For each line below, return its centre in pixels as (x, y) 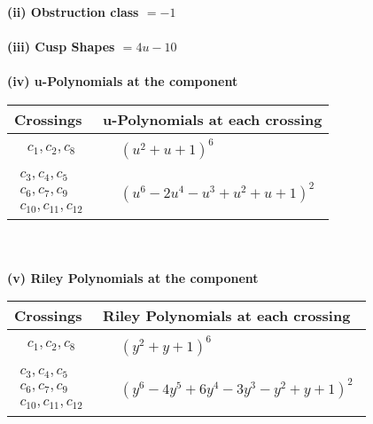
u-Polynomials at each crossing (213, 119)
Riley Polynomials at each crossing (227, 316)
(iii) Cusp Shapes (61, 47)
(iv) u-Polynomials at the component (123, 81)
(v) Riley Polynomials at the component (133, 277)
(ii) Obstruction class (73, 12)
